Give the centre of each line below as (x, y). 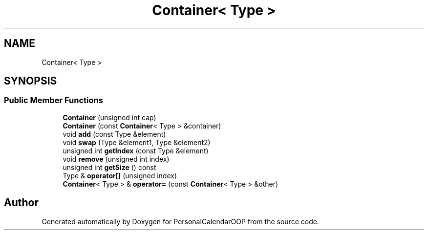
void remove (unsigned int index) (116, 159)
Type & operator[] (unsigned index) (120, 175)
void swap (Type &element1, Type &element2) (137, 142)
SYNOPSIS (31, 81)
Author (21, 203)
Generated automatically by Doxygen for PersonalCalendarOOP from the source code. (180, 221)
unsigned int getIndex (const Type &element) (136, 150)
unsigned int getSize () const (109, 167)
